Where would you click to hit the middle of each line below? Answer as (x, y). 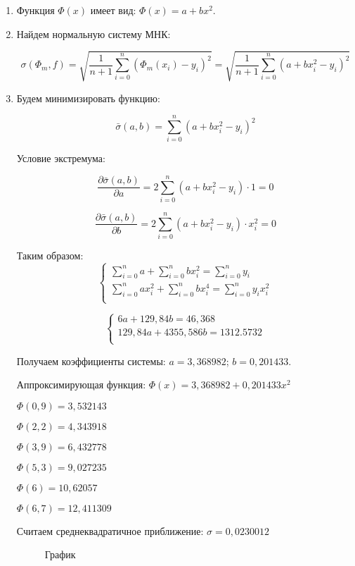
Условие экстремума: (61, 158)
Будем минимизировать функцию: (88, 98)
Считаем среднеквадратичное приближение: (110, 530)
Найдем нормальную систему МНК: (93, 33)
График (60, 554)
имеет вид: (113, 10)
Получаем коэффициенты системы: (91, 361)
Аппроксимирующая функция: (81, 384)
